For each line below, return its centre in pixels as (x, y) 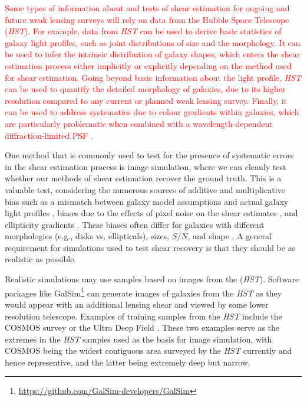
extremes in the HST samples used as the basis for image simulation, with (138, 339)
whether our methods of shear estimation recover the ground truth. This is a (143, 178)
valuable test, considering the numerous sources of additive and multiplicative (145, 189)
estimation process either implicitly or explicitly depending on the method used (148, 65)
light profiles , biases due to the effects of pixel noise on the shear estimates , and (151, 213)
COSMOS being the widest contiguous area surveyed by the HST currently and (148, 351)
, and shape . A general (230, 236)
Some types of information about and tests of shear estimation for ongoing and (147, 8)
